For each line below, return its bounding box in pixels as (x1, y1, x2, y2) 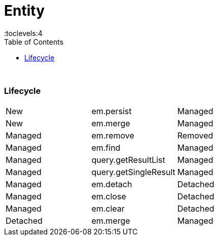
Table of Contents (4, 37, 64, 46)
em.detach (91, 179, 132, 189)
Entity (4, 2, 45, 19)
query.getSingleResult (91, 166, 175, 177)
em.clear (91, 203, 125, 214)
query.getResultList (91, 154, 165, 165)
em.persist (91, 106, 132, 116)
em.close (91, 191, 126, 201)
